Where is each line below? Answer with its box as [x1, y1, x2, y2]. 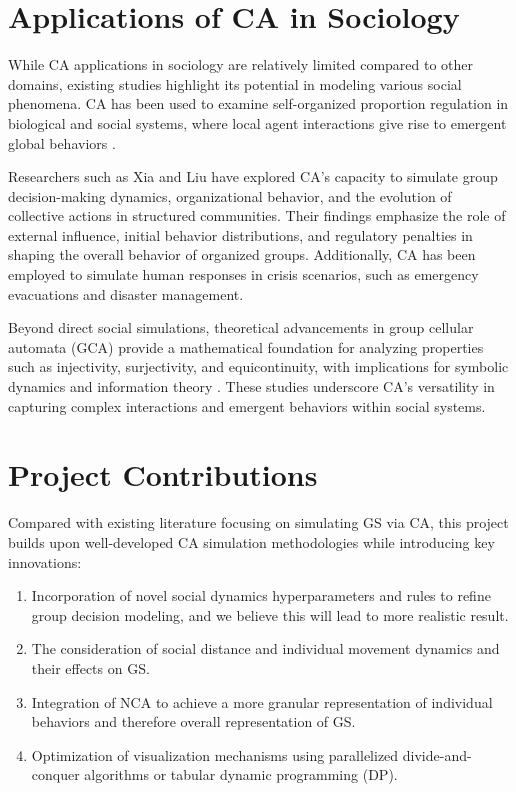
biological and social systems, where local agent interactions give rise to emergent [8, 112, 507, 133]
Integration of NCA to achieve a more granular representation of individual [31, 691, 493, 712]
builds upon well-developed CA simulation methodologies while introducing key [8, 531, 495, 552]
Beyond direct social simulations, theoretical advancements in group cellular [8, 317, 474, 338]
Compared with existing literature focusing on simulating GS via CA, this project [8, 512, 509, 533]
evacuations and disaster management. [8, 283, 244, 304]
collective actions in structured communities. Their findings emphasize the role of [8, 205, 506, 226]
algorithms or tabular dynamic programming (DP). [84, 764, 398, 785]
